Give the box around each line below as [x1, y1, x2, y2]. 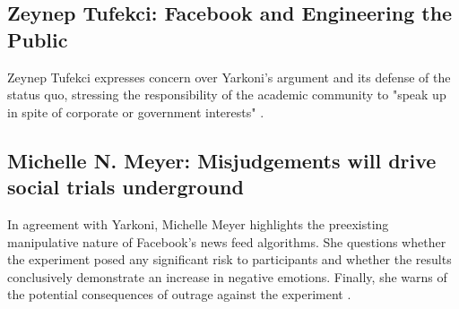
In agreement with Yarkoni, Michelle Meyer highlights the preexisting [7, 214, 389, 233]
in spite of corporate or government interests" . [7, 102, 264, 121]
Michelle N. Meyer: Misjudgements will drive [7, 146, 437, 174]
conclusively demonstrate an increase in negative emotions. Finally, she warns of [7, 267, 447, 286]
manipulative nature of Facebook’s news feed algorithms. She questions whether [7, 232, 446, 251]
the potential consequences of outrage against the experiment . [7, 285, 351, 304]
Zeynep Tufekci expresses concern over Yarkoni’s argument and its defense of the [7, 67, 451, 86]
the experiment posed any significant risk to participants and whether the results [7, 250, 452, 269]
